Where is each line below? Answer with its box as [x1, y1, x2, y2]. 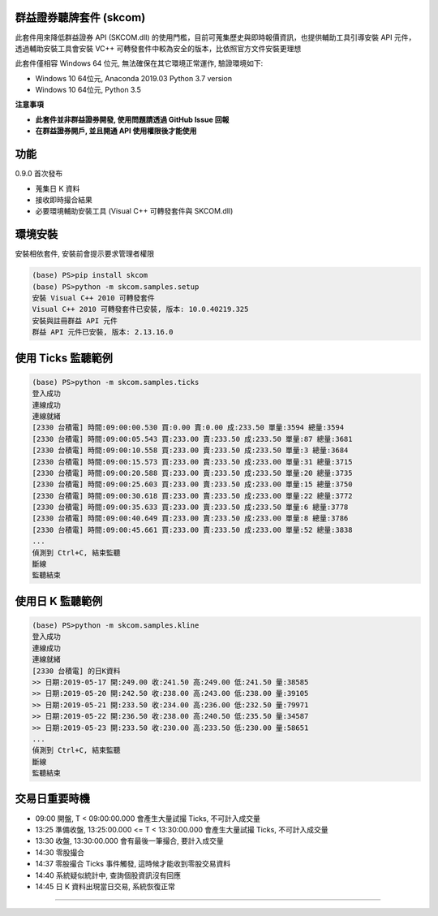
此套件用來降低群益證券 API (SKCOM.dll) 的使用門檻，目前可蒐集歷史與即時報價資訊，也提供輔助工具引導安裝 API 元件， [15, 32, 416, 42]
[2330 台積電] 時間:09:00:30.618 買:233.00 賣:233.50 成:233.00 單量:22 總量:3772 [32, 491, 353, 500]
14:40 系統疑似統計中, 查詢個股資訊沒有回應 [35, 870, 182, 880]
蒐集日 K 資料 [35, 184, 80, 193]
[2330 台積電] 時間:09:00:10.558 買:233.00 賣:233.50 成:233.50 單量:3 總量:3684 [32, 446, 349, 455]
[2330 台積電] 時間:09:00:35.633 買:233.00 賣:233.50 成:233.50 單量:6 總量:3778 [32, 503, 349, 512]
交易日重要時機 [15, 792, 90, 806]
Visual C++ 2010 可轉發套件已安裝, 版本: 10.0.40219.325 [32, 305, 249, 314]
